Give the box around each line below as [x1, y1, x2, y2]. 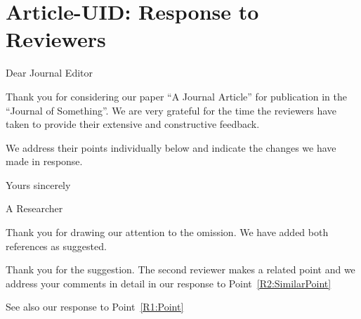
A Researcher [6, 201, 63, 216]
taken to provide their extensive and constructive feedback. [6, 117, 260, 131]
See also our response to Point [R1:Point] [6, 299, 184, 314]
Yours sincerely [6, 177, 71, 192]
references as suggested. [6, 238, 107, 253]
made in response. [6, 154, 83, 169]
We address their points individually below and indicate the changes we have [6, 140, 336, 155]
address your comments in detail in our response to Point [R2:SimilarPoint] [6, 275, 332, 290]
